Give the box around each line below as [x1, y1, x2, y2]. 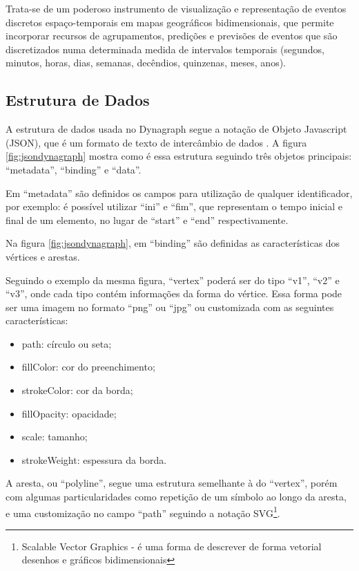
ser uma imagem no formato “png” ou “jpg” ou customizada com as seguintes [6, 299, 334, 314]
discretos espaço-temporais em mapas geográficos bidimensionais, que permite [6, 15, 334, 29]
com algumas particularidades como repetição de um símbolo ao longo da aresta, [6, 489, 347, 504]
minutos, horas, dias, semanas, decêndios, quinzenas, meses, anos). [6, 55, 286, 70]
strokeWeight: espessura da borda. [21, 452, 167, 467]
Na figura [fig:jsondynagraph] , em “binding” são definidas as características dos [6, 236, 340, 250]
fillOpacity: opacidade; [21, 406, 117, 420]
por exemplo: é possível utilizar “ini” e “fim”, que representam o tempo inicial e [6, 199, 343, 214]
